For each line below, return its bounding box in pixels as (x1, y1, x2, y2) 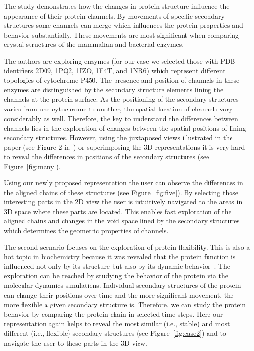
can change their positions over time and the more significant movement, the (4, 289, 234, 300)
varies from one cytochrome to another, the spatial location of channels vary (4, 103, 233, 113)
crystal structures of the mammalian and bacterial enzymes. (4, 39, 184, 49)
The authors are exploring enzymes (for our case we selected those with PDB (4, 55, 235, 66)
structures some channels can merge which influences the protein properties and (4, 20, 243, 30)
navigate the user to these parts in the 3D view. (4, 337, 147, 348)
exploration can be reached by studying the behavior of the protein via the (4, 270, 228, 281)
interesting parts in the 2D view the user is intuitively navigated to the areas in (4, 197, 243, 207)
